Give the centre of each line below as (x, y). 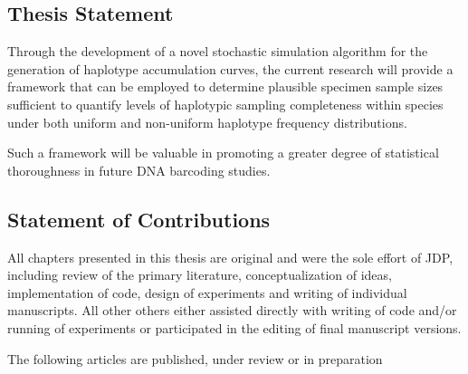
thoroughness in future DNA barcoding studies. (139, 170)
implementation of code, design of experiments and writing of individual (207, 292)
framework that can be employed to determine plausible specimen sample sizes (225, 86)
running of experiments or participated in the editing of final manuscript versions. (234, 327)
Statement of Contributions (139, 219)
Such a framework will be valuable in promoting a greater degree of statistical (223, 153)
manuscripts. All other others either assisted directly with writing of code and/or (232, 310)
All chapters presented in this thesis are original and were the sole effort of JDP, (230, 257)
